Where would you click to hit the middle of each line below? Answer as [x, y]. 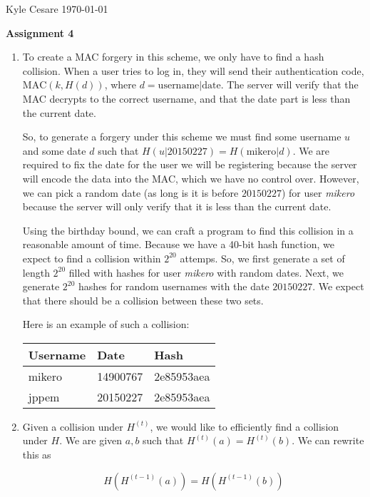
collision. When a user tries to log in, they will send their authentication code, [193, 70]
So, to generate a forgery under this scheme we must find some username [182, 137]
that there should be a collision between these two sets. [143, 300]
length [36, 272]
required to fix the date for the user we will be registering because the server [190, 164]
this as [37, 455]
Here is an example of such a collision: [106, 324]
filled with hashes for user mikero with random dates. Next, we [206, 272]
